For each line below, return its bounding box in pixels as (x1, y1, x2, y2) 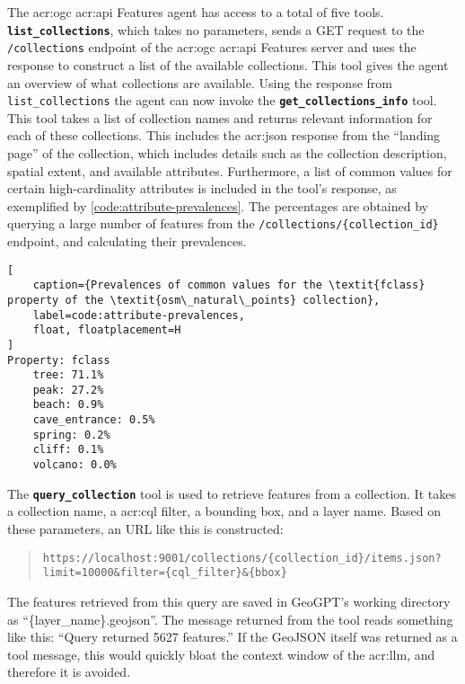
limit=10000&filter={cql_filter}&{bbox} (42, 566, 287, 580)
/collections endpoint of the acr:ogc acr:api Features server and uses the (7, 38, 417, 57)
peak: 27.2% (32, 383, 104, 396)
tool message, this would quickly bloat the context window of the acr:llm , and (7, 644, 435, 663)
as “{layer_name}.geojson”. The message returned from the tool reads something (7, 609, 453, 628)
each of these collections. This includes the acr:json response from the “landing (7, 126, 441, 145)
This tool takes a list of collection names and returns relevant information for (7, 108, 433, 127)
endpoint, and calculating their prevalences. (7, 231, 247, 250)
